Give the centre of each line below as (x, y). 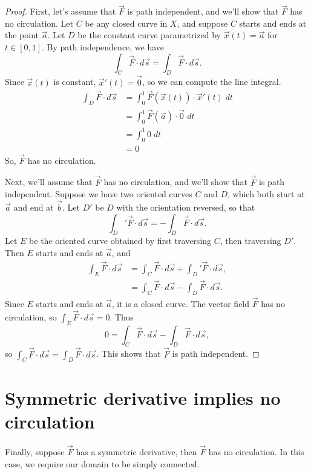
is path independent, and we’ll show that (203, 11)
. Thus (122, 317)
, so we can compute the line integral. (212, 82)
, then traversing (250, 241)
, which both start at (266, 194)
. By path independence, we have (103, 47)
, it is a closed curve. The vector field (181, 303)
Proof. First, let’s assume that (61, 11)
